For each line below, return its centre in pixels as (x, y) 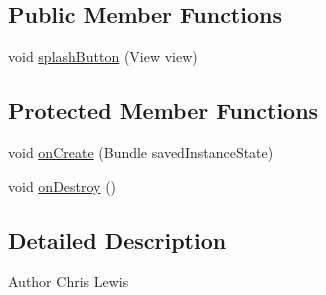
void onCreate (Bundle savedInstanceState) (141, 152)
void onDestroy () (62, 185)
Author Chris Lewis (68, 281)
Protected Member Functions (163, 110)
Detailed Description (117, 239)
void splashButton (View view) (103, 56)
